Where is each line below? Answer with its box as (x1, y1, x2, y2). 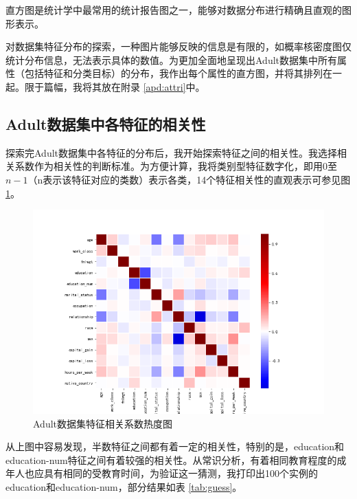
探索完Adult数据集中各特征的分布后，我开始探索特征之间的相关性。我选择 (5, 145, 338, 159)
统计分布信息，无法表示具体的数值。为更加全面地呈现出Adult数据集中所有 (5, 52, 338, 67)
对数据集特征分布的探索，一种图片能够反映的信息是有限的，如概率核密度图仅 (5, 39, 352, 54)
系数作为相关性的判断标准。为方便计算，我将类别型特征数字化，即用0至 (14, 159, 337, 173)
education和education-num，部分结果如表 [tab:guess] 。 (5, 479, 242, 494)
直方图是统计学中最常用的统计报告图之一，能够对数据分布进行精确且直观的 (5, 3, 342, 16)
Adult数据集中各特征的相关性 (5, 113, 206, 134)
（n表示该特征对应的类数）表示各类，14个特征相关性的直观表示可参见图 (27, 172, 351, 186)
